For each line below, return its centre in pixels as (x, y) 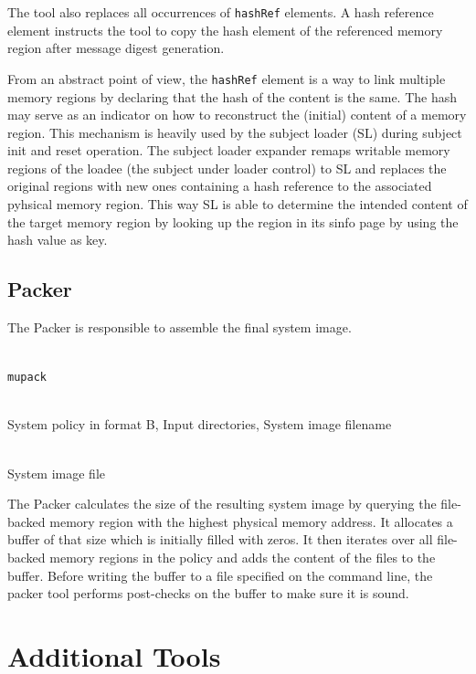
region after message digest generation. (116, 48)
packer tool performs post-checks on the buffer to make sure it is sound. (208, 593)
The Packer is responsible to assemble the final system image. (180, 327)
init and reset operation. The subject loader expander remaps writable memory (229, 150)
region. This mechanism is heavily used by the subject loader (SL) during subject (235, 132)
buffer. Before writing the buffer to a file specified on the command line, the (220, 575)
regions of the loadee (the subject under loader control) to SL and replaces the (227, 168)
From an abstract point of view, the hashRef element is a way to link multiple (227, 78)
